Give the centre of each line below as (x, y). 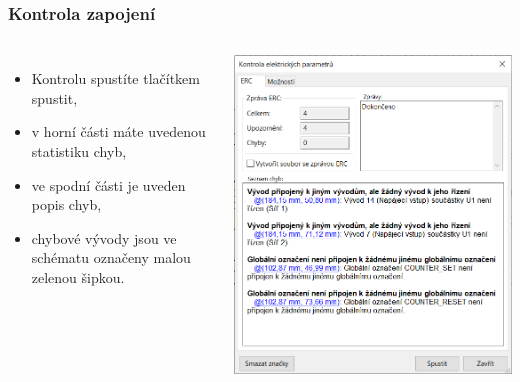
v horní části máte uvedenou (118, 131)
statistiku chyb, (79, 151)
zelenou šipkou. (78, 276)
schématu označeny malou (111, 257)
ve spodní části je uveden (108, 184)
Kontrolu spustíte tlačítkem (115, 78)
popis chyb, (66, 204)
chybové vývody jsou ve (104, 237)
